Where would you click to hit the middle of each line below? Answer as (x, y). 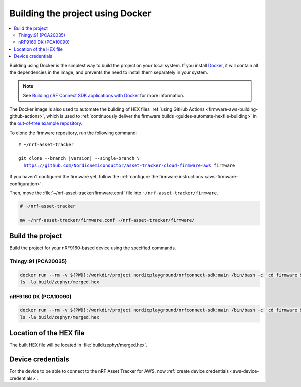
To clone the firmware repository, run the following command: (73, 133)
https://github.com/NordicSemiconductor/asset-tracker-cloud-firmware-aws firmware (129, 165)
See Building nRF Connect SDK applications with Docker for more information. (103, 95)
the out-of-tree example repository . (46, 123)
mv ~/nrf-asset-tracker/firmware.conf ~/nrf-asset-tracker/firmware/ (107, 220)
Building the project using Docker (80, 13)
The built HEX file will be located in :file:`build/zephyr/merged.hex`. (79, 345)
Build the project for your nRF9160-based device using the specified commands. (93, 248)
